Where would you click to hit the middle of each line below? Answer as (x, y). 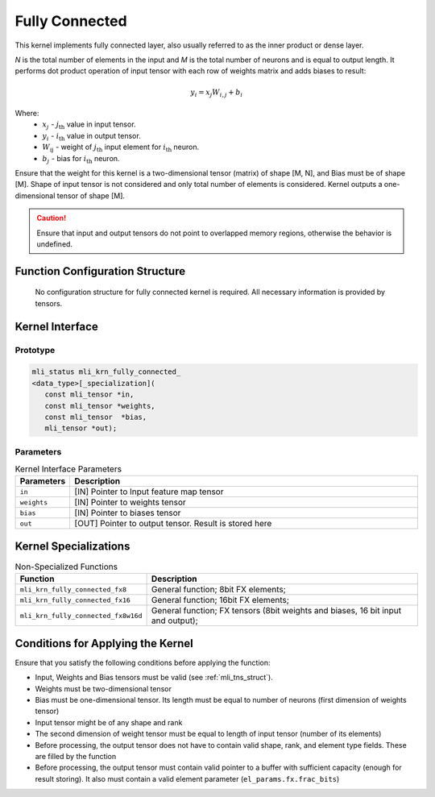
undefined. (54, 244)
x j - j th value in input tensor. (89, 125)
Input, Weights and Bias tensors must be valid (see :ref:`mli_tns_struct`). (154, 678)
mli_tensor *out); (81, 428)
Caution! (52, 218)
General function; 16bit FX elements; (220, 600)
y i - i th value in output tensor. (91, 137)
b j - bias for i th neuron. (81, 159)
